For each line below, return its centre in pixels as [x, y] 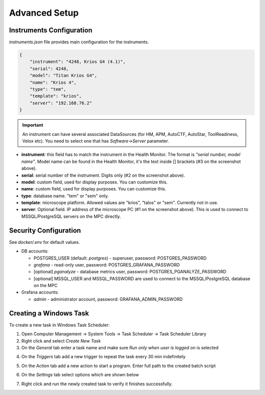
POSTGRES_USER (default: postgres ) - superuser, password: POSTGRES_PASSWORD [120, 258]
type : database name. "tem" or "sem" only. [65, 196]
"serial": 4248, [49, 68]
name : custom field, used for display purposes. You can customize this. [94, 189]
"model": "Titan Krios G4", [64, 76]
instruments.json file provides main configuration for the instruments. [79, 42]
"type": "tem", [48, 89]
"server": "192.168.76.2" [61, 103]
